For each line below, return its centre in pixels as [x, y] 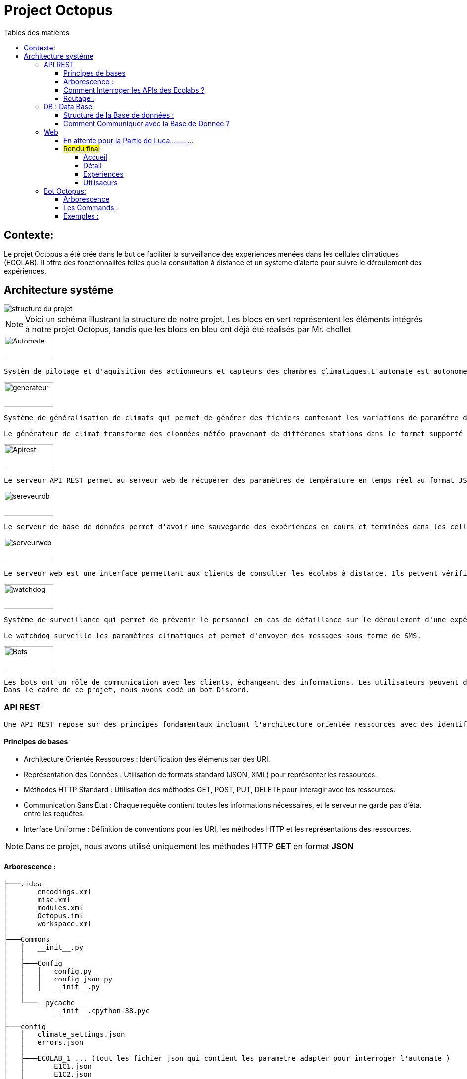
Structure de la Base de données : [119, 115]
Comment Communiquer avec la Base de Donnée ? [146, 123]
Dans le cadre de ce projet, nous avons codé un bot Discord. [127, 690]
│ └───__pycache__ [44, 1003]
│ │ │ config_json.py [58, 979]
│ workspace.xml [48, 923]
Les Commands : [91, 207]
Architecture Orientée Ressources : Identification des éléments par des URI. [147, 759]
